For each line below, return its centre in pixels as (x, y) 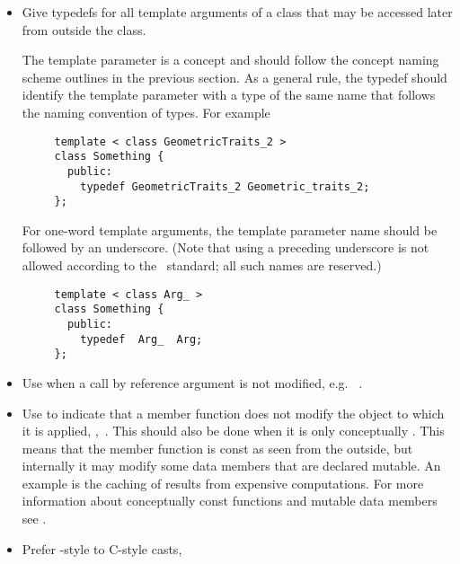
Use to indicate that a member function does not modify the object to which (233, 413)
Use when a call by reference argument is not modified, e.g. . (192, 382)
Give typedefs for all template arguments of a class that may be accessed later (237, 12)
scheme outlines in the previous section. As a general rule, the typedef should (234, 77)
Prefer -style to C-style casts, (102, 548)
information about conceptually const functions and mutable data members (230, 501)
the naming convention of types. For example (146, 112)
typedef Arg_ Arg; (142, 339)
